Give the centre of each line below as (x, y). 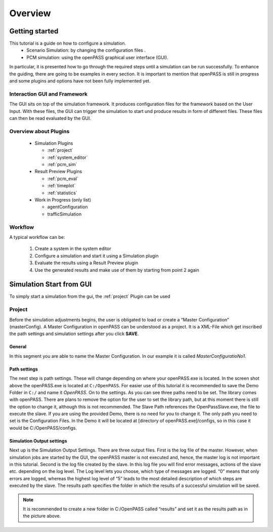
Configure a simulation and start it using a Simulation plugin (97, 256)
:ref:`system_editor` (67, 157)
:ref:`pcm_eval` (63, 178)
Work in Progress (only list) (63, 200)
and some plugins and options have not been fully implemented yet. (80, 81)
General (18, 347)
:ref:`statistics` (62, 193)
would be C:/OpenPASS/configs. (43, 428)
